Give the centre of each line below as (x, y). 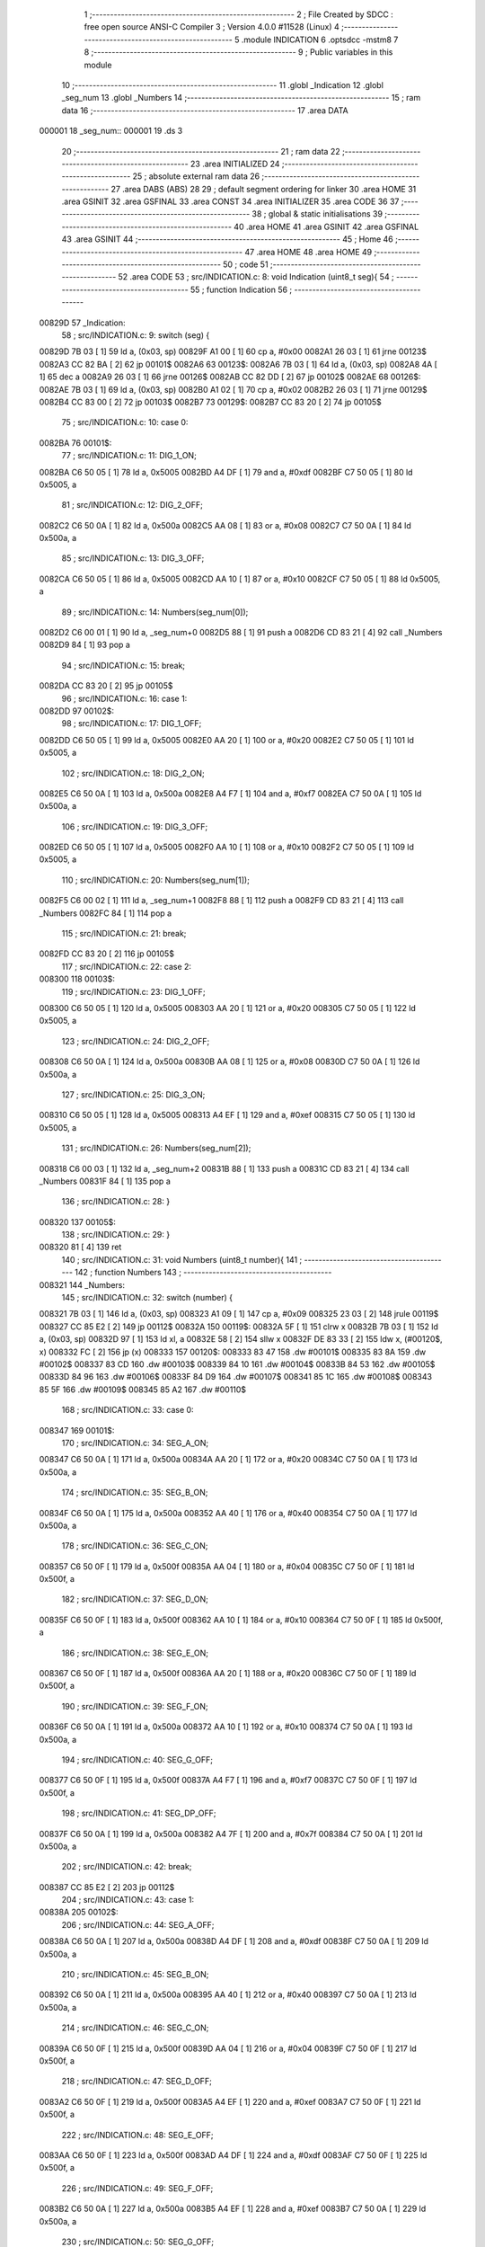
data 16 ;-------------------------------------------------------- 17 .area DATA (205, 110)
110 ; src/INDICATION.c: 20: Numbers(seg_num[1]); (156, 880)
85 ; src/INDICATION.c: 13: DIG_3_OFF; (133, 558)
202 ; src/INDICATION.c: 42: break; (127, 1867)
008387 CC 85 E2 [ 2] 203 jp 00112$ (107, 1887)
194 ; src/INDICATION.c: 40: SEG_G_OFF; (137, 1759)
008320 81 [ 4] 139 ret (80, 1247)
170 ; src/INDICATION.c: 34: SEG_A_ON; (135, 1443)
